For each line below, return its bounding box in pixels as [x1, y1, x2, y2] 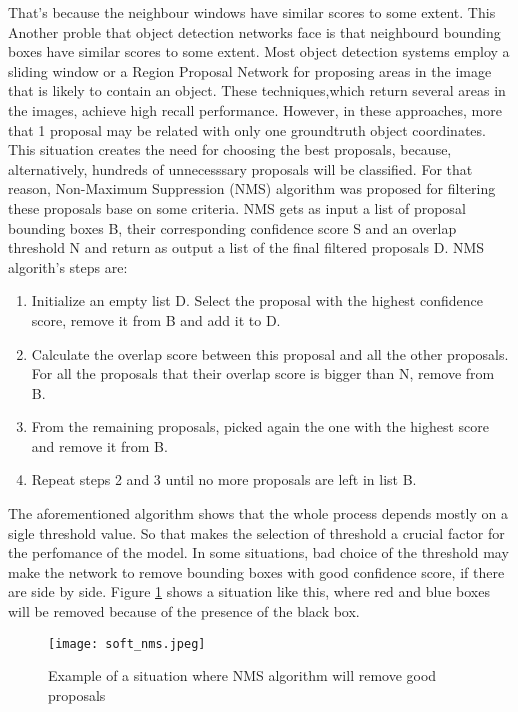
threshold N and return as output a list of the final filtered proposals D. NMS [8, 237, 485, 258]
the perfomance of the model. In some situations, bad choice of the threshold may [8, 542, 509, 563]
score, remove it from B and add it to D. [31, 309, 281, 330]
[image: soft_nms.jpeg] [48, 636, 206, 651]
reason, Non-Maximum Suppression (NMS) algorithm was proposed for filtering [8, 178, 496, 199]
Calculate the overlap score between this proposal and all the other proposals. [31, 343, 509, 364]
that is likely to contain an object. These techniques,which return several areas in [8, 80, 506, 101]
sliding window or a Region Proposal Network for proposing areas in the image [8, 60, 492, 81]
